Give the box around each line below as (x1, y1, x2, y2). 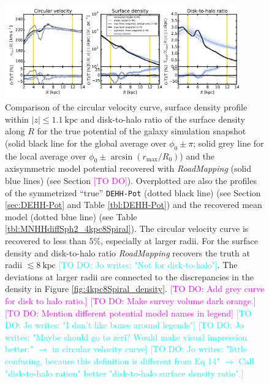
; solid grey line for (193, 136, 264, 149)
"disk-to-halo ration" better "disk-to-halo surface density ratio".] (5, 366, 244, 379)
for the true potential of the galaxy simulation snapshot (37, 125, 246, 137)
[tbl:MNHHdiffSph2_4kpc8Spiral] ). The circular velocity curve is (5, 222, 249, 235)
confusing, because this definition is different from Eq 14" (5, 354, 220, 367)
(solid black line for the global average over (5, 136, 167, 149)
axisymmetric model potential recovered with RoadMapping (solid (5, 162, 252, 175)
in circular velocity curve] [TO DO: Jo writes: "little (52, 342, 247, 355)
